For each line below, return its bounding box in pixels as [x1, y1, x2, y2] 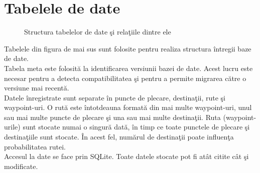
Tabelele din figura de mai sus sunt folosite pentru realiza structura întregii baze [4, 43, 251, 53]
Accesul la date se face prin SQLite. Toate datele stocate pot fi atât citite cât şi [4, 151, 249, 161]
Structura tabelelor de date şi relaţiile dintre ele [24, 26, 171, 37]
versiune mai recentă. [4, 82, 69, 93]
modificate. [4, 160, 38, 171]
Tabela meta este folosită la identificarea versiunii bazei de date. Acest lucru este [4, 62, 253, 73]
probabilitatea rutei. [4, 141, 66, 151]
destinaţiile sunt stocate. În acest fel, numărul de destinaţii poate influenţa [4, 131, 234, 142]
